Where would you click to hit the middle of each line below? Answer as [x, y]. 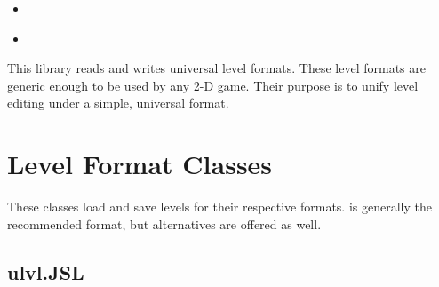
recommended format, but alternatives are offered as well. [164, 223]
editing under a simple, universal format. [118, 103]
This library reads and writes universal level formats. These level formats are [216, 68]
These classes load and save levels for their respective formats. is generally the [219, 207]
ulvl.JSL [46, 271]
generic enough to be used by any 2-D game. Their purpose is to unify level [213, 85]
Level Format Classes [140, 164]
